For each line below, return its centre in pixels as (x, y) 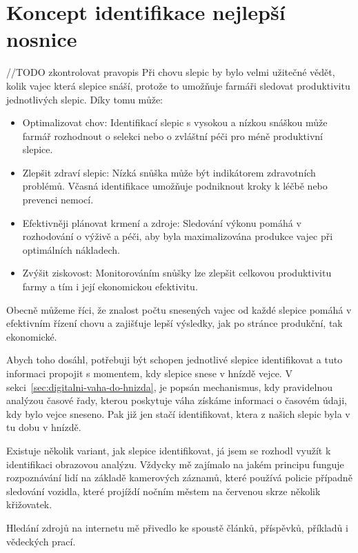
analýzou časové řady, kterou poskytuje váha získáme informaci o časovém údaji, (177, 400)
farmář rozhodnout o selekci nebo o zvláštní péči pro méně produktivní (172, 135)
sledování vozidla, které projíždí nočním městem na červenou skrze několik (163, 491)
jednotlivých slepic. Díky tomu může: (84, 99)
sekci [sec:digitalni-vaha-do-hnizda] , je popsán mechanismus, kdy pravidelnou (169, 386)
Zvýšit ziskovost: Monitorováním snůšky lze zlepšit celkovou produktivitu (177, 273)
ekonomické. (32, 336)
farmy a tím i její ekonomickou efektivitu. (110, 286)
